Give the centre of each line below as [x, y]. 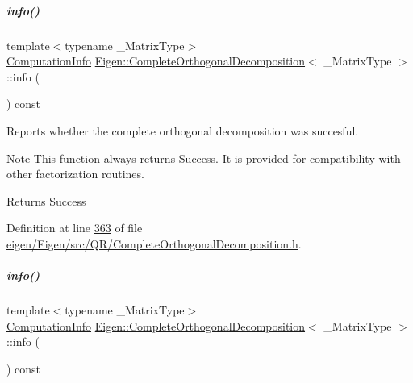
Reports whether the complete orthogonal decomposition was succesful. [183, 130]
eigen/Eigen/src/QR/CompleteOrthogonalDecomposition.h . [154, 243]
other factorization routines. [75, 174]
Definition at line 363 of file [75, 228]
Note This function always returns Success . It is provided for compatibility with [204, 158]
